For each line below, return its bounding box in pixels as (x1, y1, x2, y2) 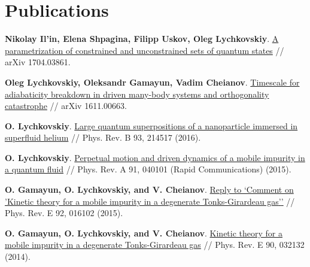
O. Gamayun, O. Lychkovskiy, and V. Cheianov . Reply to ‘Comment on (5, 183, 294, 196)
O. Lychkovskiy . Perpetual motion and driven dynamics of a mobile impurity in (5, 151, 305, 163)
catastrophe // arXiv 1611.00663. (5, 99, 127, 112)
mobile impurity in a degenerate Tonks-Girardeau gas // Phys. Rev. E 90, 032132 (5, 238, 305, 251)
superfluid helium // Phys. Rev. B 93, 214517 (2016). (5, 131, 201, 144)
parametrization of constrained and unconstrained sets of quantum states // (5, 44, 284, 56)
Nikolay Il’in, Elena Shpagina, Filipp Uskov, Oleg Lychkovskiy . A (5, 32, 279, 45)
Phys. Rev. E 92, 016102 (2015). (5, 207, 123, 219)
